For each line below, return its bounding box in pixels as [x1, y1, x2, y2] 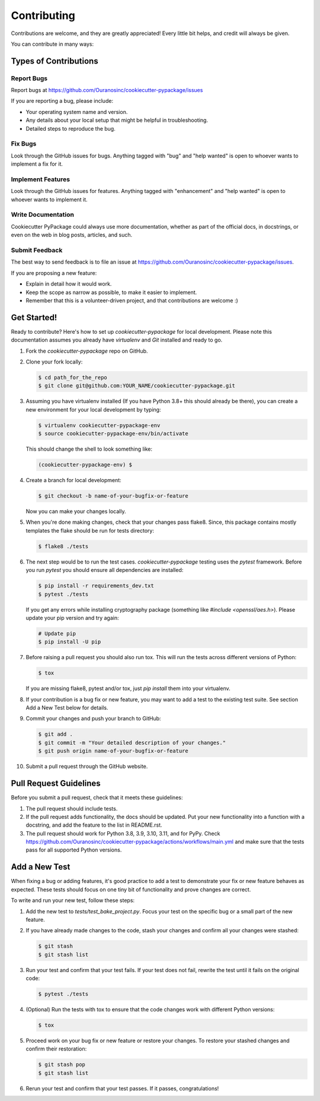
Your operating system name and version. [25, 108, 128, 115]
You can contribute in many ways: [11, 40, 94, 48]
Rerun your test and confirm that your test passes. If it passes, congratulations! [25, 1084, 219, 1092]
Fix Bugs [11, 140, 37, 148]
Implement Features [11, 175, 71, 183]
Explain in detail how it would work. [25, 280, 112, 287]
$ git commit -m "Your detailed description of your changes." [38, 739, 226, 746]
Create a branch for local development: [25, 477, 121, 484]
